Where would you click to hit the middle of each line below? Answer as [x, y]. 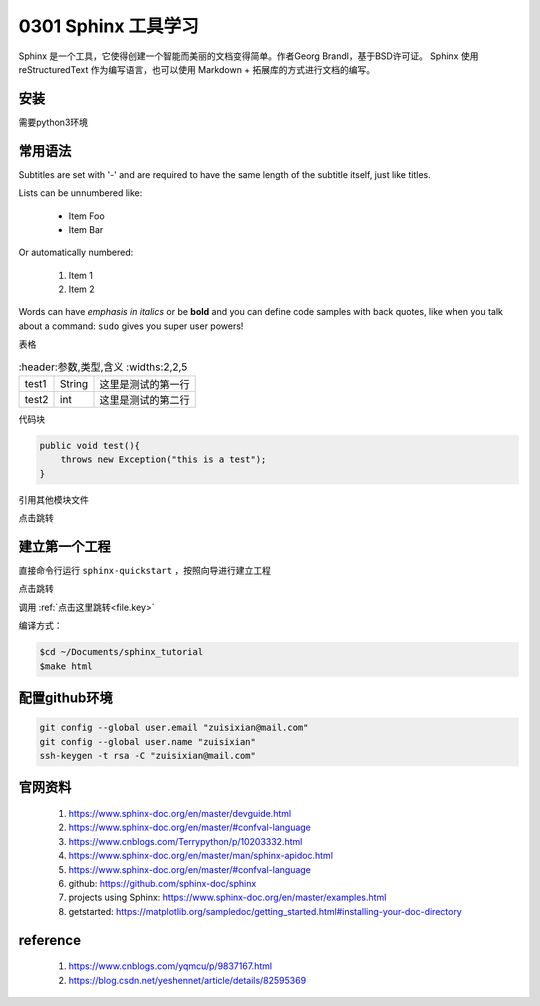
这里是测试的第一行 [144, 385]
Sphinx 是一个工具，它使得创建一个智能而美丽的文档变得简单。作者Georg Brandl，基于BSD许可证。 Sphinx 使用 [248, 56]
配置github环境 [66, 698]
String [74, 384]
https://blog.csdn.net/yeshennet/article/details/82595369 [187, 980]
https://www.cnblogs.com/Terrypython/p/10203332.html [185, 841]
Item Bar [86, 229]
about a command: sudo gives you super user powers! [131, 326]
